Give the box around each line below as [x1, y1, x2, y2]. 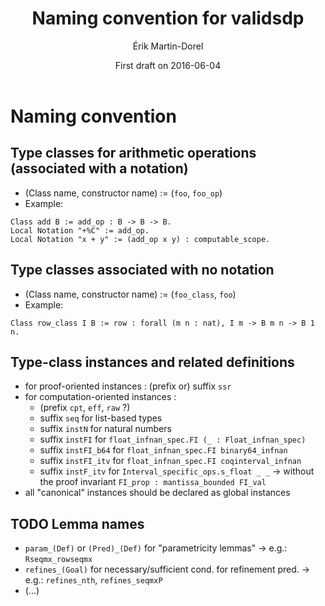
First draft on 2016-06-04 [114, 59, 222, 71]
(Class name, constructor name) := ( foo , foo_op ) [24, 187, 223, 199]
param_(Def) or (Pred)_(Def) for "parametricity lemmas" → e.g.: [24, 542, 288, 554]
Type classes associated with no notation [10, 262, 275, 279]
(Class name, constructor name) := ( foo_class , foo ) [24, 288, 237, 300]
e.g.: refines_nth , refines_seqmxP [24, 574, 163, 586]
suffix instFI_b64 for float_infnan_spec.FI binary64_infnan [39, 444, 288, 456]
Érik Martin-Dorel [132, 40, 204, 52]
